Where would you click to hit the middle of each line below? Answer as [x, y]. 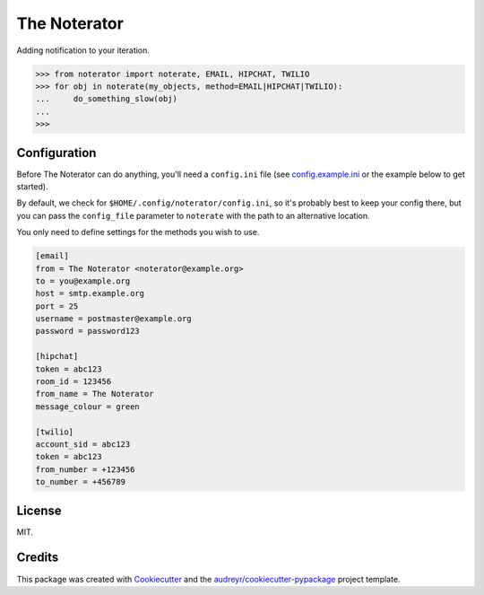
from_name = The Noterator [95, 394]
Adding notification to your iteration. [83, 50]
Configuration [56, 153]
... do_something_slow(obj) [107, 99]
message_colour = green [88, 407]
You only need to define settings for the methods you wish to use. [138, 232]
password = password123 [88, 331]
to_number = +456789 [80, 482]
